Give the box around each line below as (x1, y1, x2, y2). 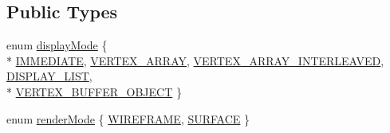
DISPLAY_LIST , (6, 68, 93, 84)
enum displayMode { (6, 37, 108, 53)
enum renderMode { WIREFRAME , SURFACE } (6, 110, 250, 127)
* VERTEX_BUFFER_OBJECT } (6, 83, 182, 100)
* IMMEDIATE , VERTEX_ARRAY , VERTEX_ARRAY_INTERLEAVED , (6, 52, 384, 68)
